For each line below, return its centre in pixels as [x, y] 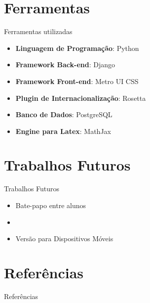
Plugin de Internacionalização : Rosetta [81, 98]
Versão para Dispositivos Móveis [64, 238]
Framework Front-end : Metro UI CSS [77, 81]
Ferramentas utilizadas [38, 31]
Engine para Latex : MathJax [63, 131]
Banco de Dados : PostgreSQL [64, 114]
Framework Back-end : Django [65, 65]
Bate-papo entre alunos [51, 205]
